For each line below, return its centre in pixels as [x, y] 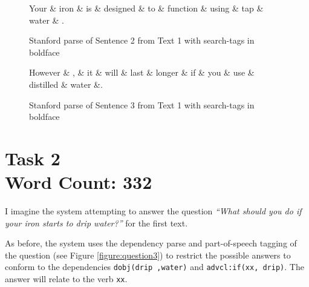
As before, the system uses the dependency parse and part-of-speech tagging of [151, 243]
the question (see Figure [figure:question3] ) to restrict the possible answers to [148, 255]
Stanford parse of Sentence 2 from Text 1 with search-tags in [142, 40]
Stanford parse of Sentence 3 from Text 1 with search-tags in [142, 104]
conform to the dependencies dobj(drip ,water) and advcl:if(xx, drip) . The [154, 267]
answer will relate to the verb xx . [66, 279]
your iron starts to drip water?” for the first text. [96, 223]
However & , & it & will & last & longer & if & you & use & [142, 72]
